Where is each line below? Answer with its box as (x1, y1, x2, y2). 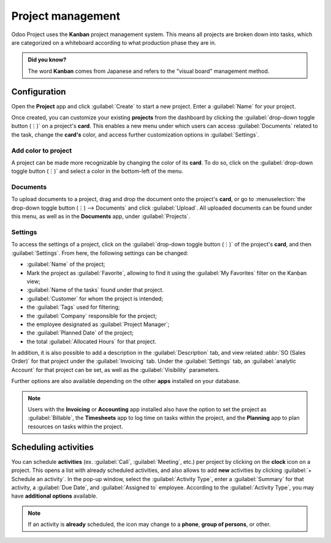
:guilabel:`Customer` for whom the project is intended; (26, 295, 164, 302)
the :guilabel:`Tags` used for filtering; (26, 303, 120, 311)
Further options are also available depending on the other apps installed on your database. (11, 378, 241, 385)
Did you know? (28, 56, 67, 64)
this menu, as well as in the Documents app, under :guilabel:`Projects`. (11, 213, 190, 220)
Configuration (11, 86, 66, 97)
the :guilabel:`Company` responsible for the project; (26, 312, 158, 319)
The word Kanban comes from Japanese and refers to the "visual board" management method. (28, 67, 270, 75)
